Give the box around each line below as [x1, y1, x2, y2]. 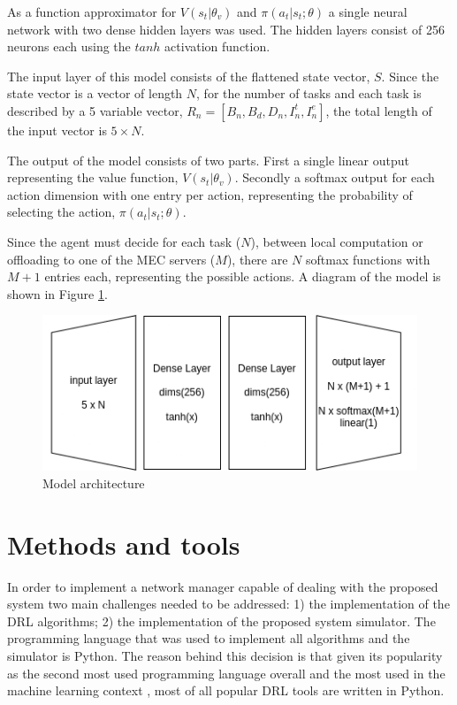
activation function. [164, 37, 270, 56]
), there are [226, 249, 288, 268]
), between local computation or [250, 232, 423, 250]
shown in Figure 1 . [7, 284, 108, 303]
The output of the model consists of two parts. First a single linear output [7, 150, 409, 169]
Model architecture [42, 473, 145, 492]
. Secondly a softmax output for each [234, 168, 435, 187]
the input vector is [7, 120, 107, 139]
